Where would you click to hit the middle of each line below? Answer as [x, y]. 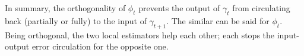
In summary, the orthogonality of [65, 8]
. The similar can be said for [218, 20]
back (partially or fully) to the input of [76, 20]
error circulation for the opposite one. [100, 46]
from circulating [261, 8]
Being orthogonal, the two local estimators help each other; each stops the [140, 34]
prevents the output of [179, 8]
